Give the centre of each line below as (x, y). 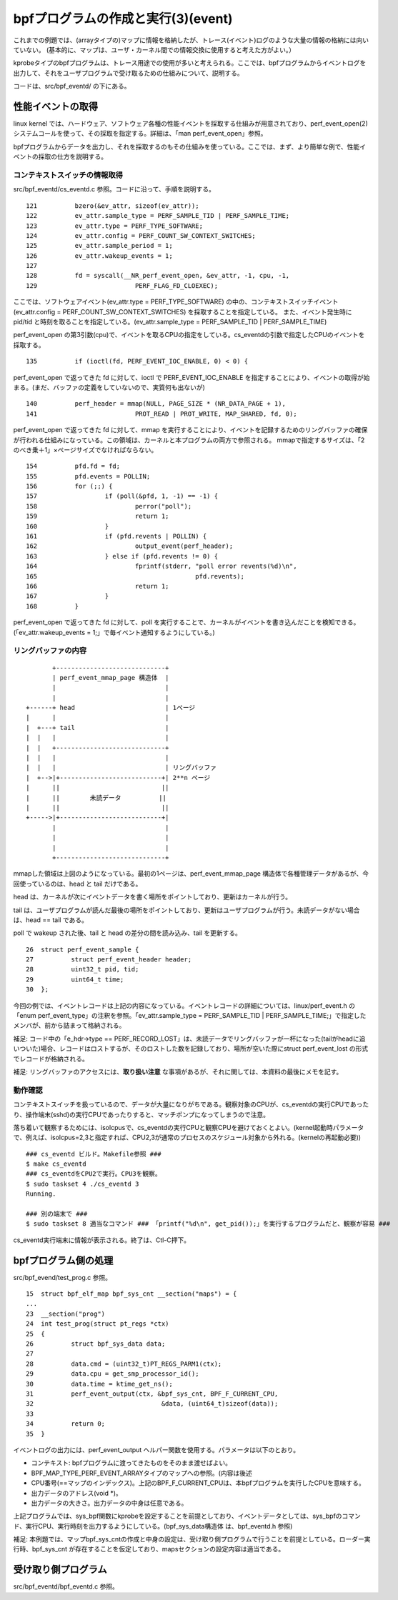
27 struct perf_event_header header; (109, 960)
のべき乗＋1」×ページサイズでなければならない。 (85, 449)
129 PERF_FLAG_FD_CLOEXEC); (122, 285)
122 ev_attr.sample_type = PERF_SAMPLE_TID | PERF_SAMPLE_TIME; (158, 216)
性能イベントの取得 (55, 106)
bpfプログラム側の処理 (63, 1260)
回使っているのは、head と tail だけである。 (78, 884)
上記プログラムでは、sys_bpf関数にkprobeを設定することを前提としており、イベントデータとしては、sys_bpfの (178, 1516)
